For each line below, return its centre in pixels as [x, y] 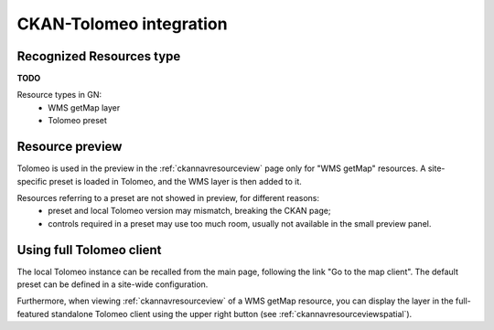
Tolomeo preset [77, 121]
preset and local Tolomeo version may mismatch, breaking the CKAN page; [189, 211]
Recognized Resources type [99, 56]
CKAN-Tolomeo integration [122, 24]
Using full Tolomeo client [89, 250]
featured [33, 314]
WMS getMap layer [84, 107]
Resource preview [70, 147]
